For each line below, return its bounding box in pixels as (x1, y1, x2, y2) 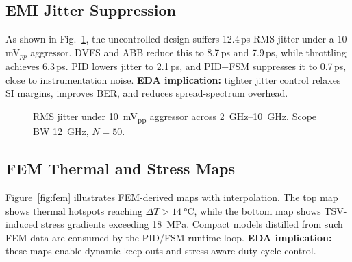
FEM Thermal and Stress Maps (5, 158, 236, 179)
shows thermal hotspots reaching (5, 203, 142, 217)
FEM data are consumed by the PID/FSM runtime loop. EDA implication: (5, 230, 332, 244)
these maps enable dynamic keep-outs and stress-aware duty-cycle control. (5, 243, 316, 258)
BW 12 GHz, (33, 124, 89, 139)
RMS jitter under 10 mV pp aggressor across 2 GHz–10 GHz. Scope (33, 109, 317, 125)
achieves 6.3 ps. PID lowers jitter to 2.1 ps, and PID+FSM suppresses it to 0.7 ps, (5, 59, 347, 73)
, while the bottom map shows (194, 203, 321, 217)
